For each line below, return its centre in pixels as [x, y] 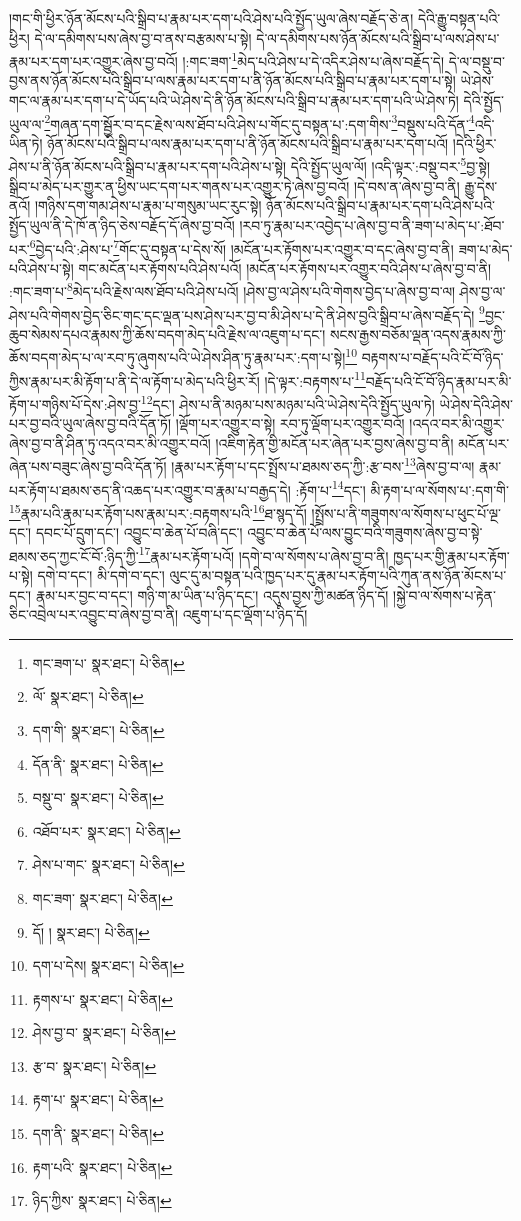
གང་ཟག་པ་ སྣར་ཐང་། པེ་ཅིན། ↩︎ [108, 662]
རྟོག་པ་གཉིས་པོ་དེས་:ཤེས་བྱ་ [75, 403]
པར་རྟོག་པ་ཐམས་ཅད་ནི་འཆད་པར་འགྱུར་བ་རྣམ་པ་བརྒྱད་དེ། [150, 489]
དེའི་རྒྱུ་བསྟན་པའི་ [459, 18]
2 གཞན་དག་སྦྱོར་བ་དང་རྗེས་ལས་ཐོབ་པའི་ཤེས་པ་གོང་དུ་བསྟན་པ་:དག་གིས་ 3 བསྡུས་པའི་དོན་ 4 [259, 122]
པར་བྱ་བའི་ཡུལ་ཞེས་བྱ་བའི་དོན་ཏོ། [90, 423]
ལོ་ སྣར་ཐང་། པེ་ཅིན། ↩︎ [88, 696]
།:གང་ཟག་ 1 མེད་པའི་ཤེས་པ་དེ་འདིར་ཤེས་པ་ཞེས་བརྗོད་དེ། [313, 59]
